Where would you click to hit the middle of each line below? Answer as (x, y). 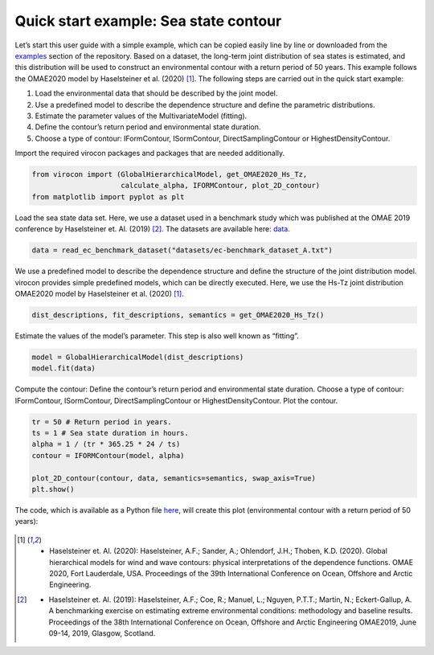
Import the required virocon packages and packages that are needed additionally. (150, 154)
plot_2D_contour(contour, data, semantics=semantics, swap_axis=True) (174, 478)
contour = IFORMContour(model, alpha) (108, 455)
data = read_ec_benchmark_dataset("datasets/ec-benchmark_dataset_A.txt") (182, 250)
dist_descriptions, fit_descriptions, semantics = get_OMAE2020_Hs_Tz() (178, 315)
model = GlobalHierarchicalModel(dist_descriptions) (138, 357)
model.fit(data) (64, 368)
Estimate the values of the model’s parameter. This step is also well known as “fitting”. (157, 336)
